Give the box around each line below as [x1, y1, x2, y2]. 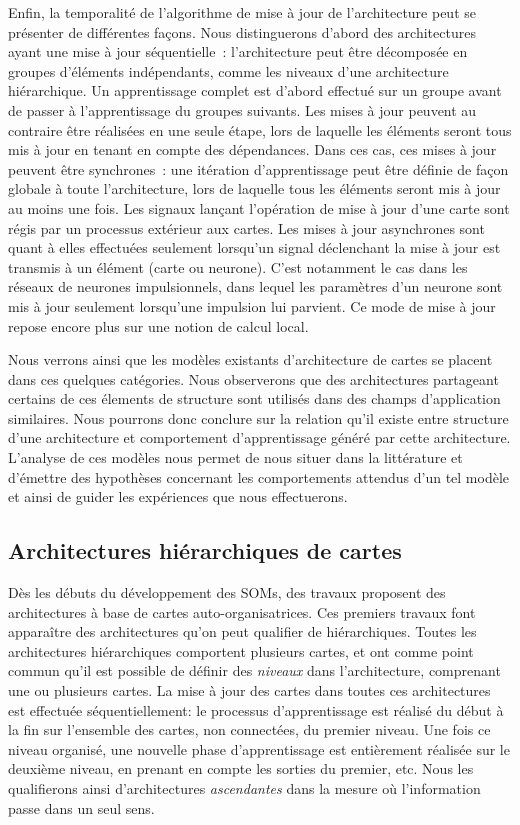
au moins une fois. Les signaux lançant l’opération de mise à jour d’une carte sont [8, 197, 510, 218]
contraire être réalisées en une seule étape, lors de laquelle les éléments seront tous [8, 119, 512, 140]
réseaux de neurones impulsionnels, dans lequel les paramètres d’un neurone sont [8, 276, 503, 297]
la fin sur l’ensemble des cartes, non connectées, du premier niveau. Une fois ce [8, 719, 491, 740]
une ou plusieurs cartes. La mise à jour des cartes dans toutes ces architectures [8, 680, 491, 701]
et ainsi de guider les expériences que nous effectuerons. [8, 486, 348, 507]
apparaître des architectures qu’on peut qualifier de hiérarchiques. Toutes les [8, 621, 477, 642]
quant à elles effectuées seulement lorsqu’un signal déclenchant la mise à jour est [8, 237, 501, 258]
